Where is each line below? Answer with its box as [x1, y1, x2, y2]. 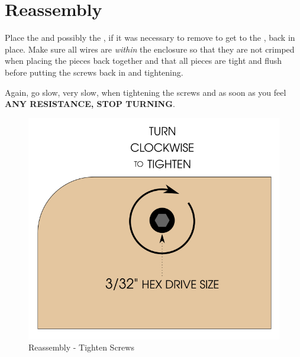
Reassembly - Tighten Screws [28, 341, 134, 353]
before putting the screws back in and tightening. [5, 66, 183, 78]
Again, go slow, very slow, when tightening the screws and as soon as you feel [5, 86, 286, 98]
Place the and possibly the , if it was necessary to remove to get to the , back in [5, 31, 295, 44]
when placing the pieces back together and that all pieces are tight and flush [5, 54, 282, 67]
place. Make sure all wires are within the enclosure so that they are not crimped [5, 43, 295, 55]
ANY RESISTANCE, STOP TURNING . [5, 98, 175, 110]
